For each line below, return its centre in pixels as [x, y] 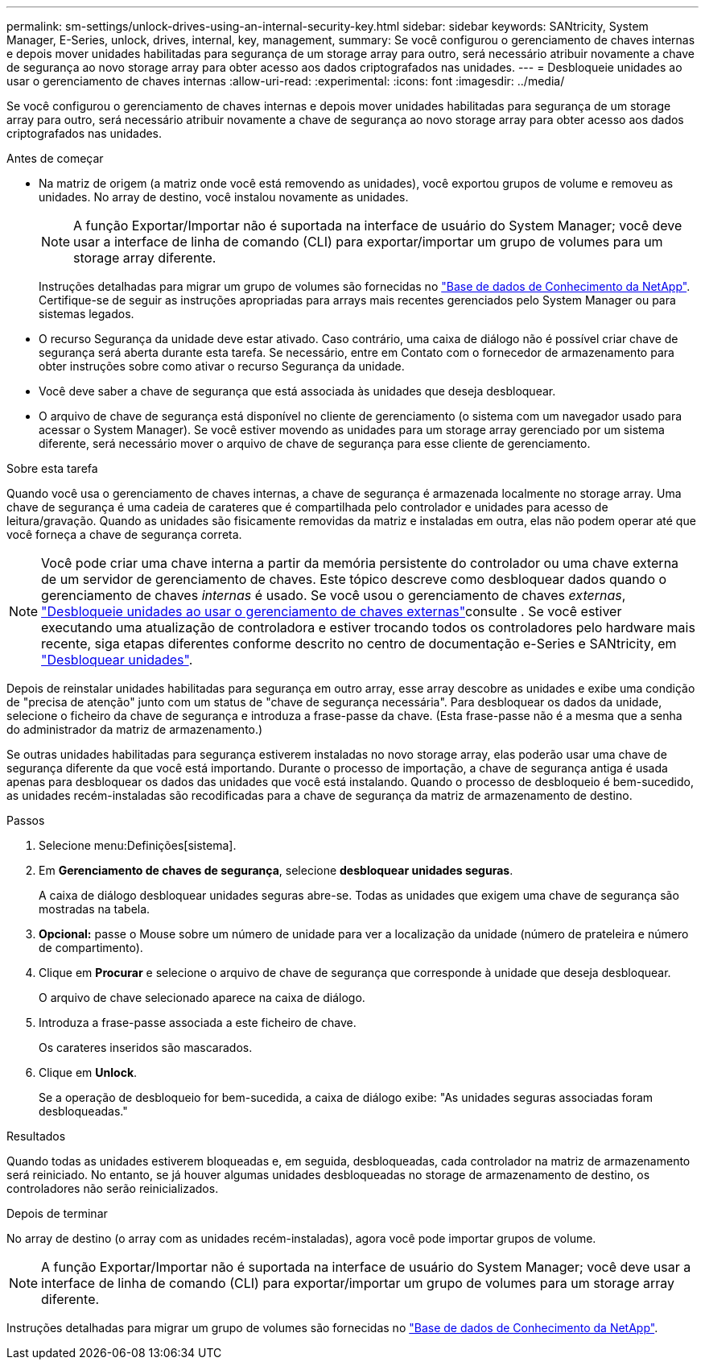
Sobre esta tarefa [52, 468]
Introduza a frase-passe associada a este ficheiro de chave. [198, 1022]
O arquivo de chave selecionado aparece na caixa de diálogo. [202, 998]
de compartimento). [91, 948]
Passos [26, 820]
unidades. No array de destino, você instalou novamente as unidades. [224, 197]
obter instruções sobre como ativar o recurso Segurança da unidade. [222, 366]
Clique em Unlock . [88, 1072]
